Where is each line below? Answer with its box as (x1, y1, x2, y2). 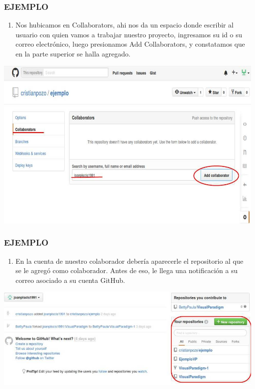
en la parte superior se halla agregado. (15, 49, 130, 58)
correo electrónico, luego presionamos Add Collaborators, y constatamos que (15, 39, 245, 49)
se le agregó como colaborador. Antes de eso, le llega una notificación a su (15, 265, 238, 276)
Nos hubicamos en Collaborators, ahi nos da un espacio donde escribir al (15, 20, 234, 30)
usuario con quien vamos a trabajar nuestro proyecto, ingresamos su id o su (15, 29, 242, 39)
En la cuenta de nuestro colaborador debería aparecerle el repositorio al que (15, 255, 244, 266)
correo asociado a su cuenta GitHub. (15, 275, 125, 285)
